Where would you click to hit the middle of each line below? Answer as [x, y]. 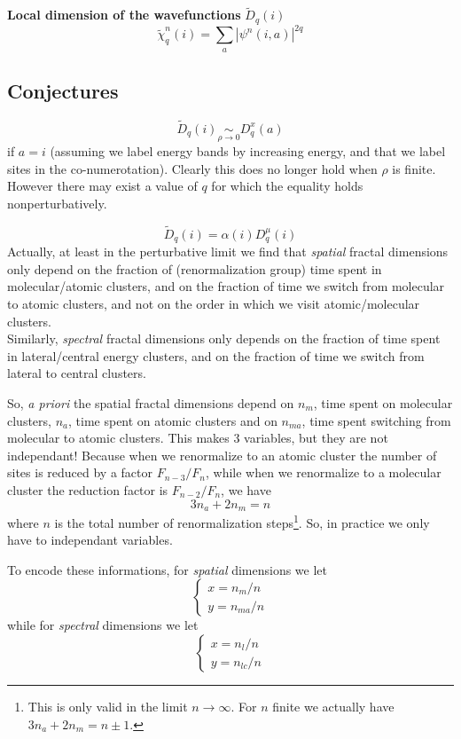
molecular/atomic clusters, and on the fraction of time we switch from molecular [226, 286]
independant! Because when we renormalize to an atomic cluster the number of [222, 455]
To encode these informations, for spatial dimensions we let [168, 569]
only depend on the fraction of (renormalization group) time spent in [195, 268]
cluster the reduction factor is [88, 489]
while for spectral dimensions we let [103, 625]
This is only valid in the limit [108, 707]
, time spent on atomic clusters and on [173, 420]
